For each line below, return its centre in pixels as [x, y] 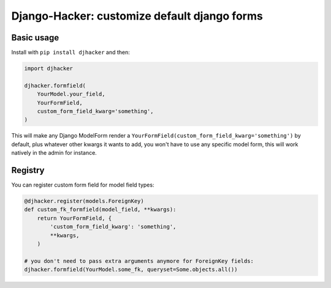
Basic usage [35, 38]
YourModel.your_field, [71, 94]
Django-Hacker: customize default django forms [137, 16]
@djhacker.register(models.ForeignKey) [84, 201]
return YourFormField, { [74, 218]
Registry [28, 170]
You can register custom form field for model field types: [83, 185]
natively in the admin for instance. [54, 153]
